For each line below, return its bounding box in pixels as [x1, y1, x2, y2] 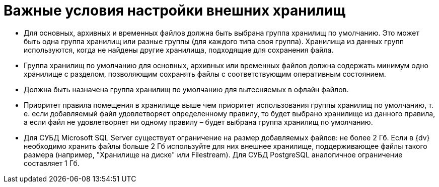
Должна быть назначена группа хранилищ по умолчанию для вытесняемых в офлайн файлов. [24, 85, 349, 94]
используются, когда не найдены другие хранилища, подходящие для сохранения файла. [24, 45, 334, 54]
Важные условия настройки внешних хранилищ [4, 2, 346, 19]
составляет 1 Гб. [24, 158, 80, 167]
